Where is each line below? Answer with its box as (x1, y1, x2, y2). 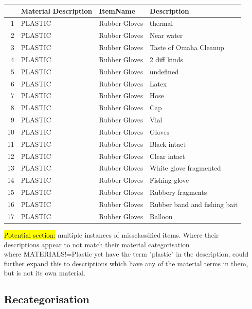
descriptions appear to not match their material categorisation (4, 239, 190, 249)
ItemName (99, 5, 135, 16)
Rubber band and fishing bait (149, 199, 238, 209)
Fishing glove (149, 175, 189, 185)
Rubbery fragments (149, 187, 207, 197)
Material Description (21, 5, 92, 16)
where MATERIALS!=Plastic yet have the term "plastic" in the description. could (4, 249, 249, 259)
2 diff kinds (149, 54, 183, 64)
